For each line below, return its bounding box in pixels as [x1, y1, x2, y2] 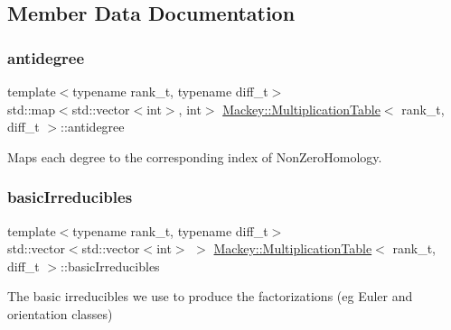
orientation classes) [7, 304, 113, 323]
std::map [7, 99, 55, 118]
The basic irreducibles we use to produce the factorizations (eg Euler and [7, 287, 413, 306]
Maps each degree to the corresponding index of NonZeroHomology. [7, 147, 382, 166]
